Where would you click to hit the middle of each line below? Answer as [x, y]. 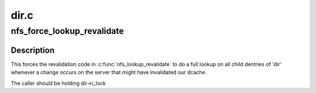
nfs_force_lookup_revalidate [67, 31]
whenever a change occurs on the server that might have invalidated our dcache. [109, 73]
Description [33, 50]
